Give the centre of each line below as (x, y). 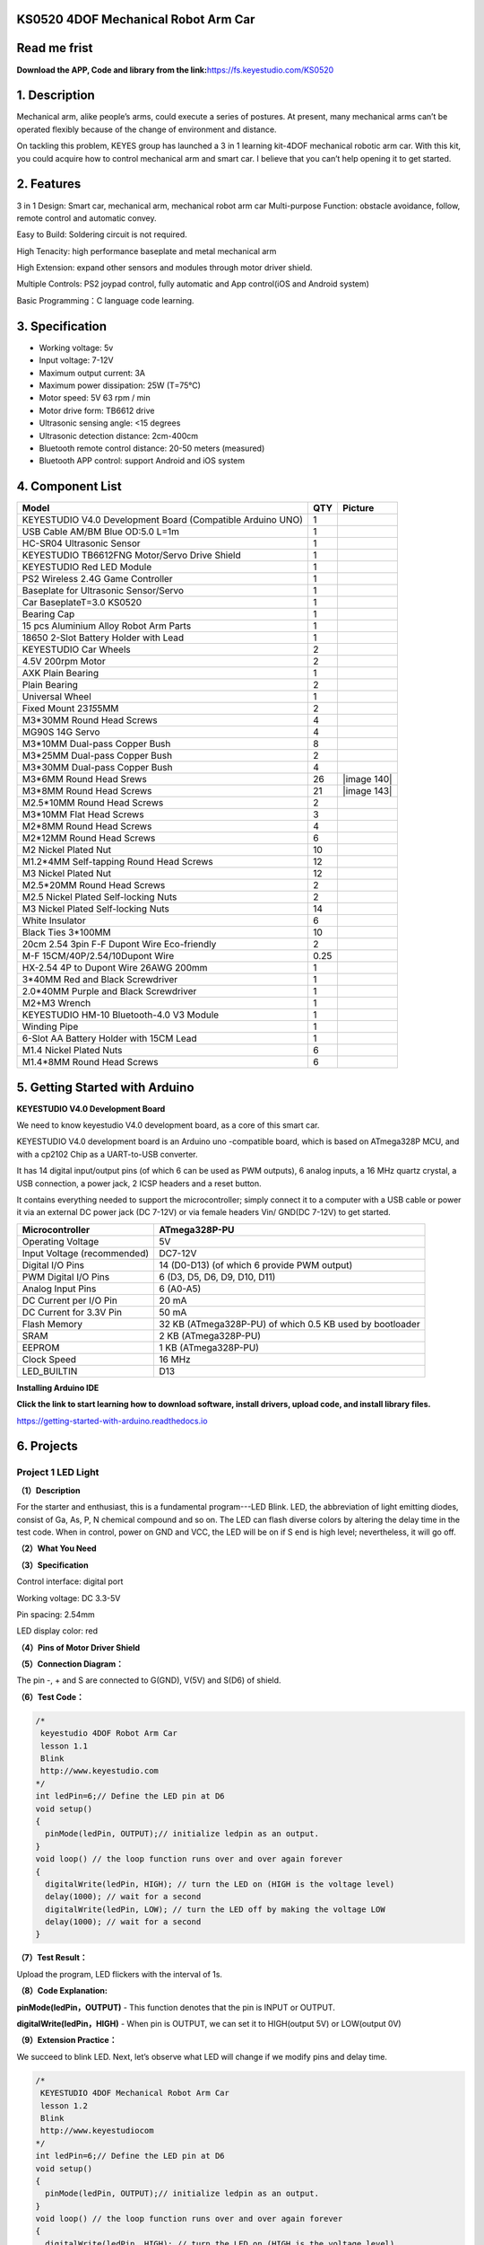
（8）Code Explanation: (62, 1991)
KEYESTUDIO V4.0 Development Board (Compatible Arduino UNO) (163, 520)
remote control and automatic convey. (86, 218)
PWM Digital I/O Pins (66, 1277)
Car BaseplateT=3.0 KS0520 (82, 603)
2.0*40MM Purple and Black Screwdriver (109, 991)
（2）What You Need (57, 1548)
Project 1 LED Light (58, 1473)
